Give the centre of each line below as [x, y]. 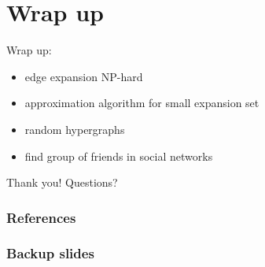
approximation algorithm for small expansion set [142, 103]
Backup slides [50, 253]
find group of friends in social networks [119, 156]
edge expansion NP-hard [84, 76]
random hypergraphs [75, 129]
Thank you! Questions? [62, 182]
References [41, 217]
